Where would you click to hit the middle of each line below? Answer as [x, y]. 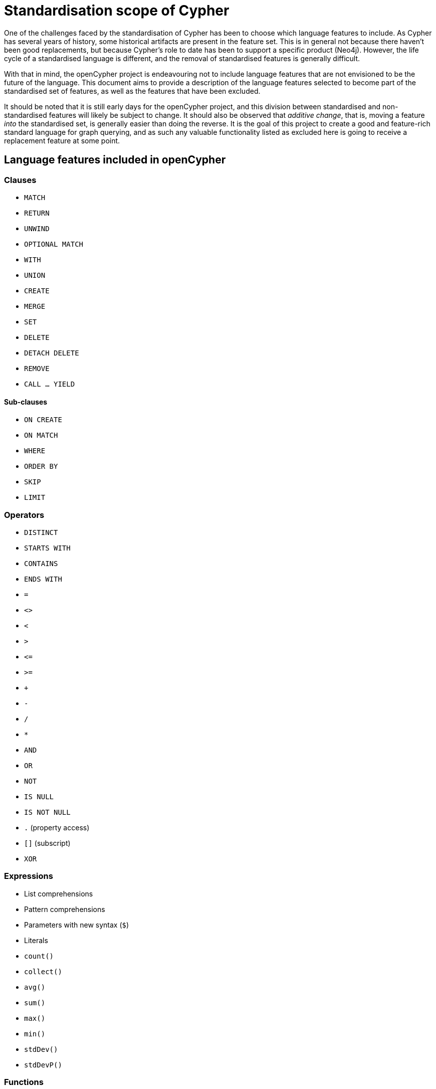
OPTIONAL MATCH [54, 244]
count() [39, 956]
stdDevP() [43, 1065]
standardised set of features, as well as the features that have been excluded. [132, 91]
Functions [24, 1082]
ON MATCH [41, 435]
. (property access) [57, 827]
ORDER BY [41, 467]
